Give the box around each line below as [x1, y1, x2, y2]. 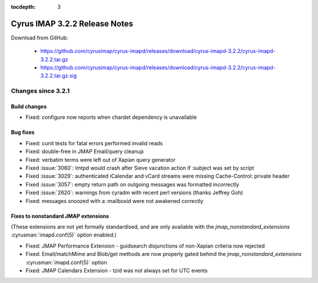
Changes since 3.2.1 [11, 87, 70, 95]
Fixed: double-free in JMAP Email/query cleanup [25, 148, 144, 155]
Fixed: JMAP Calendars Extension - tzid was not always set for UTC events [25, 267, 208, 274]
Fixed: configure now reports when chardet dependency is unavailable [25, 114, 197, 121]
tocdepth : [11, 4, 36, 10]
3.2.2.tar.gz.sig [40, 72, 77, 79]
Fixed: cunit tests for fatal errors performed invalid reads [25, 139, 163, 147]
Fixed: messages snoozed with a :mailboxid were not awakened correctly [25, 197, 204, 204]
